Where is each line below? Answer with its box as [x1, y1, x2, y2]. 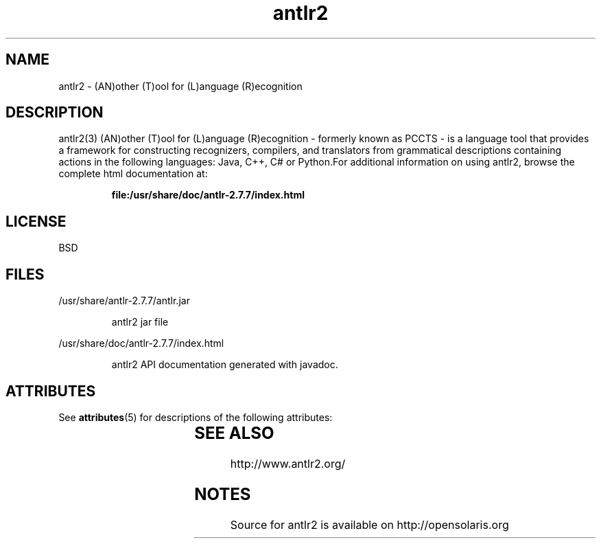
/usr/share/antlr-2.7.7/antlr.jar [58, 295, 190, 307]
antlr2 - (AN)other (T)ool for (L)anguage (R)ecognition [58, 80, 303, 92]
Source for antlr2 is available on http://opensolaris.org [230, 517, 509, 532]
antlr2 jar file [111, 316, 169, 328]
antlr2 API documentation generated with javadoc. [111, 359, 338, 371]
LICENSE [5, 212, 67, 230]
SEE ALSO [194, 422, 274, 443]
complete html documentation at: [58, 168, 208, 180]
